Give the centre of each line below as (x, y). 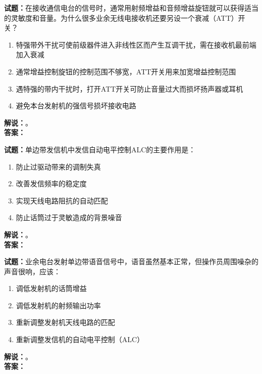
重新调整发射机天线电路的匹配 (65, 322)
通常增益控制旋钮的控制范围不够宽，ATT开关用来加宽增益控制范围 (126, 71)
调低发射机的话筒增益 (51, 288)
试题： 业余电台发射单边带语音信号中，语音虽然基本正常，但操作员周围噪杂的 (131, 261)
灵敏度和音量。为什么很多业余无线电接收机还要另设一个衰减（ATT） (124, 17)
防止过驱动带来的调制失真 (58, 166)
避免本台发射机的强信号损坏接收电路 (76, 106)
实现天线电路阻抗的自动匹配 (62, 200)
